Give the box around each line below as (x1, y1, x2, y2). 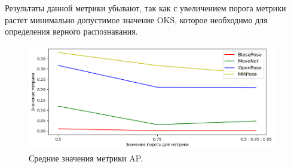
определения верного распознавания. (5, 25, 138, 38)
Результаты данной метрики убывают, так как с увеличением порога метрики (5, 2, 286, 14)
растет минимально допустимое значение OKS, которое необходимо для (5, 13, 268, 26)
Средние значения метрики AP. (29, 151, 143, 164)
